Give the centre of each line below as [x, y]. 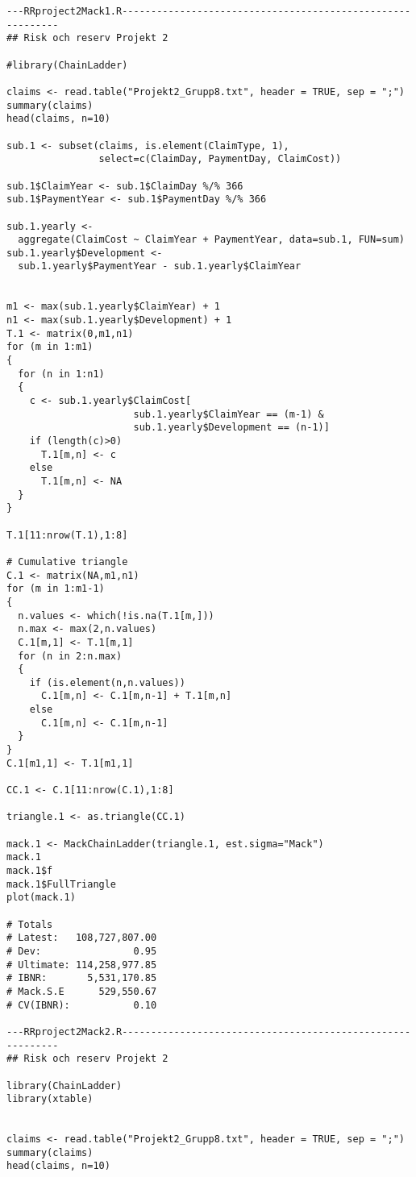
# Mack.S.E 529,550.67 [82, 991]
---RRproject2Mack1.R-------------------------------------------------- [209, 11]
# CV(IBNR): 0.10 [82, 1005]
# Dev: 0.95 [82, 951]
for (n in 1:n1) [61, 374]
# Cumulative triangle [67, 561]
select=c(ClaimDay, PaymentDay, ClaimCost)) [220, 159]
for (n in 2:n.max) [70, 656]
